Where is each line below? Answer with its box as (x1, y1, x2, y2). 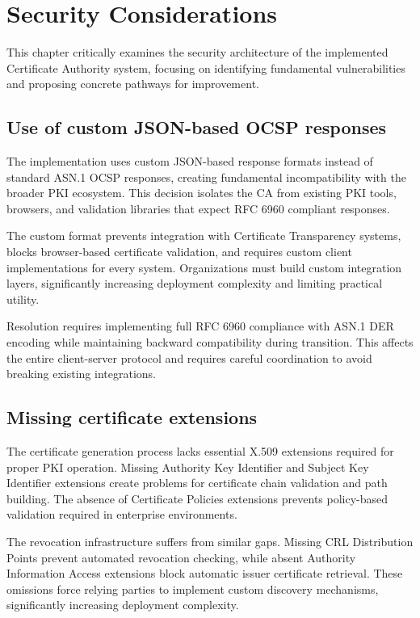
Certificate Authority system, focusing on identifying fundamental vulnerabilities (6, 59, 405, 76)
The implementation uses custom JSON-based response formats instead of (6, 153, 373, 170)
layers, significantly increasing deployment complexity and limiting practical (6, 275, 383, 292)
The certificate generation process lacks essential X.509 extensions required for (6, 443, 394, 460)
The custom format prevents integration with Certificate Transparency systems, (6, 227, 401, 244)
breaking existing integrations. (6, 365, 156, 382)
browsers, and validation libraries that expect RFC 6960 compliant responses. (6, 200, 390, 217)
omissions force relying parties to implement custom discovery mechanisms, (6, 580, 379, 597)
